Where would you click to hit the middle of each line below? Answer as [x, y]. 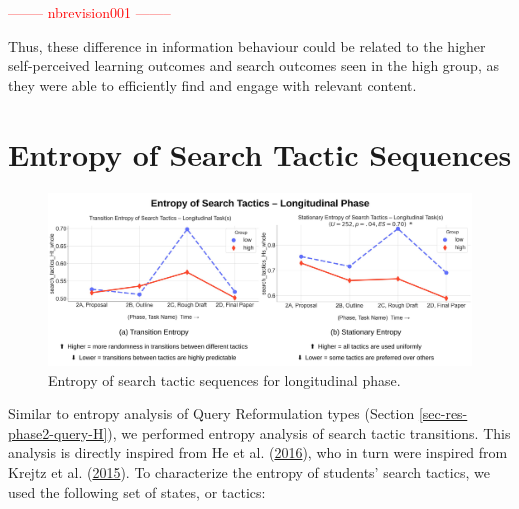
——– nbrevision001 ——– [89, 12]
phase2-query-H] [58, 432]
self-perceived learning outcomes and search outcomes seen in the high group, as [253, 65]
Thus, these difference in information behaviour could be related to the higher [247, 45]
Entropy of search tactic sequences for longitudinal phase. [224, 379]
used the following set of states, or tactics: [137, 491]
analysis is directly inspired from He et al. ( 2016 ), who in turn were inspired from [258, 452]
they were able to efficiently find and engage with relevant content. [212, 84]
